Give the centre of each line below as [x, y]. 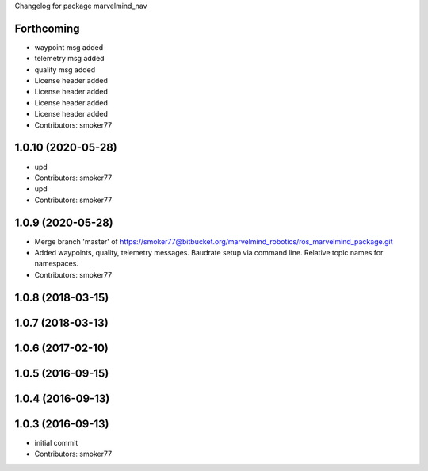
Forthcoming [47, 28]
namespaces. [57, 264]
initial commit [56, 442]
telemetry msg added [69, 59]
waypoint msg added [69, 47]
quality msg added [65, 69]
